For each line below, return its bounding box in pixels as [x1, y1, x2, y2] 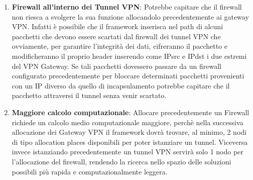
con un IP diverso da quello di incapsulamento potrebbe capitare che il [12, 80, 230, 91]
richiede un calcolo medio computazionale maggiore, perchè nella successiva [12, 117, 243, 127]
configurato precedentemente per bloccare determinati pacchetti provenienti [12, 70, 244, 81]
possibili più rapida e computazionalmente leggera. [12, 166, 168, 176]
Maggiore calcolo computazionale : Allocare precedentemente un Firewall [12, 107, 249, 117]
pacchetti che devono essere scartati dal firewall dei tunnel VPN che [12, 31, 221, 41]
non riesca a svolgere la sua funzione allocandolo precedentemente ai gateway [12, 11, 249, 22]
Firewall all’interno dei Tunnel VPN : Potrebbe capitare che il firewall [12, 2, 242, 12]
